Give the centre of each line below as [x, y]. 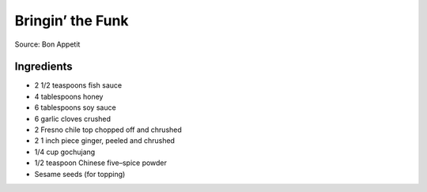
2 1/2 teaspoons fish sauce [78, 85]
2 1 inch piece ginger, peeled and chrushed [105, 141]
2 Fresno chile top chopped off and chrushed [108, 130]
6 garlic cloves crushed [72, 119]
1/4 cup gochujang [65, 152]
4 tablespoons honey [69, 96]
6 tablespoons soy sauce [75, 107]
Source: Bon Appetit [47, 44]
